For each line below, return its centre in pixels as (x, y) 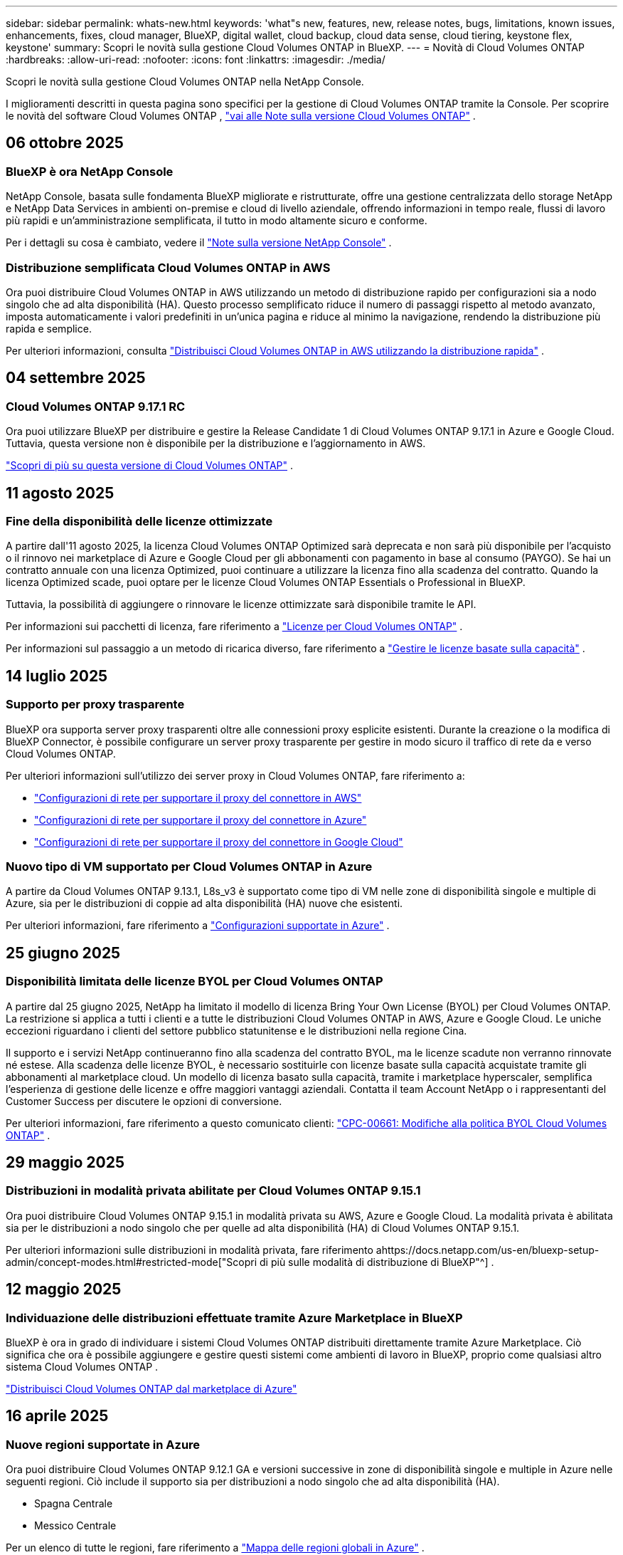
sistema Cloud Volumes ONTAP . (82, 1367)
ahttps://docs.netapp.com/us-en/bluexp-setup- (488, 1250)
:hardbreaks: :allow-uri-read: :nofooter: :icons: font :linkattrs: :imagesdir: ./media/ (196, 59)
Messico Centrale (75, 1526)
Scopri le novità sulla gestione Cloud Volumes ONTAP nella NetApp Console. (185, 82)
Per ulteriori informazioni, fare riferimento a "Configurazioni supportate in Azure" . (198, 926)
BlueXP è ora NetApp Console (90, 171)
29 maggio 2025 (65, 1163)
